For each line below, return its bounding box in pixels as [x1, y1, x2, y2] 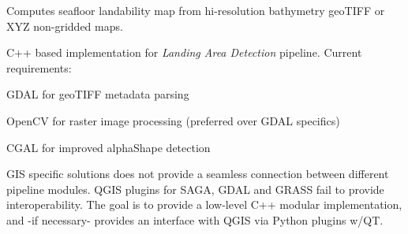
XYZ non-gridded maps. [6, 17, 123, 34]
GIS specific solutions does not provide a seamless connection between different [6, 165, 389, 182]
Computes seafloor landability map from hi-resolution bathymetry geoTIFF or [6, 2, 385, 18]
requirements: [6, 59, 72, 76]
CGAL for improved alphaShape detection [6, 139, 211, 155]
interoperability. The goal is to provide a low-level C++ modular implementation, [6, 196, 402, 213]
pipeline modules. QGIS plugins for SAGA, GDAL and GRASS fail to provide [6, 180, 384, 197]
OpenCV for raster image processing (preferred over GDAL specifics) [6, 112, 340, 128]
